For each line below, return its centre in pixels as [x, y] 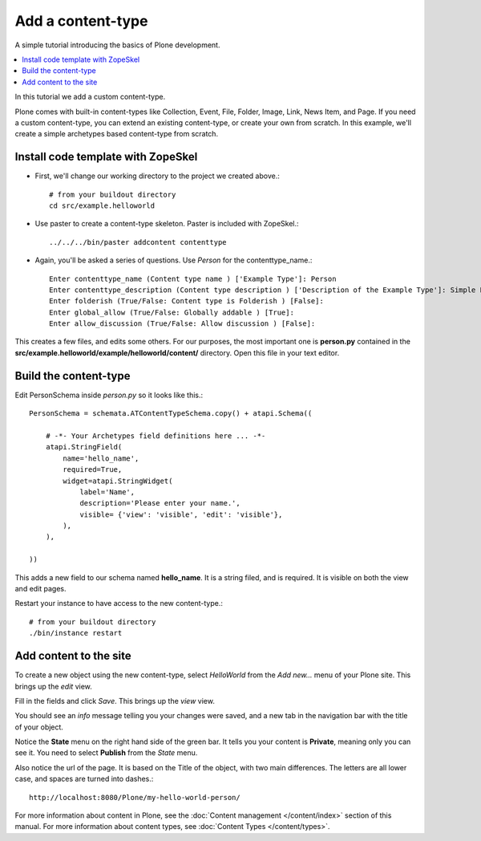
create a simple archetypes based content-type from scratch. [117, 134]
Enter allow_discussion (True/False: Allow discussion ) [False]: [182, 324]
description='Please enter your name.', [160, 503]
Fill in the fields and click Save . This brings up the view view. [115, 701]
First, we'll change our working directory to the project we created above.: [157, 176]
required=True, [93, 470]
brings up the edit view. [53, 686]
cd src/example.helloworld [102, 205]
